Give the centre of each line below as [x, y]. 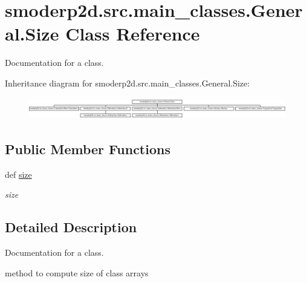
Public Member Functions [88, 148]
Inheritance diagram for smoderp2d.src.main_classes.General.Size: [128, 83]
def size [18, 174]
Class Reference [133, 34]
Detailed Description [71, 227]
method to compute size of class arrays [77, 272]
